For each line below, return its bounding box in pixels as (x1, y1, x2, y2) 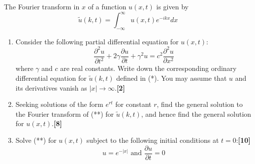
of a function (88, 1, 127, 11)
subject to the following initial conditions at (86, 134, 219, 145)
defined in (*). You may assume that (116, 72, 227, 83)
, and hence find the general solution (141, 108, 252, 119)
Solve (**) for (15, 134, 57, 145)
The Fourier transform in (4, 1, 80, 11)
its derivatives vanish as (15, 82, 87, 93)
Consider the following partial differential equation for (15, 36, 179, 46)
